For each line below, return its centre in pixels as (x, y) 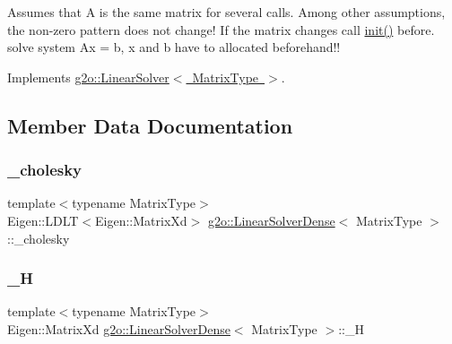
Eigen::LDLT (43, 220)
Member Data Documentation (150, 125)
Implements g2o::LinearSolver (88, 77)
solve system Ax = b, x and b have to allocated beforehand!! (174, 47)
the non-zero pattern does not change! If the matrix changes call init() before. (221, 29)
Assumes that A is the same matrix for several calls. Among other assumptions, (226, 12)
